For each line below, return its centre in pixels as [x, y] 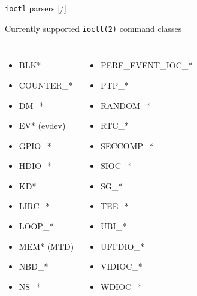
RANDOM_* [126, 105]
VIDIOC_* [122, 266]
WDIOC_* [121, 286]
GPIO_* [35, 145]
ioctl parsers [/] [36, 8]
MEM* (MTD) [46, 246]
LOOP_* [36, 226]
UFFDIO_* [122, 246]
